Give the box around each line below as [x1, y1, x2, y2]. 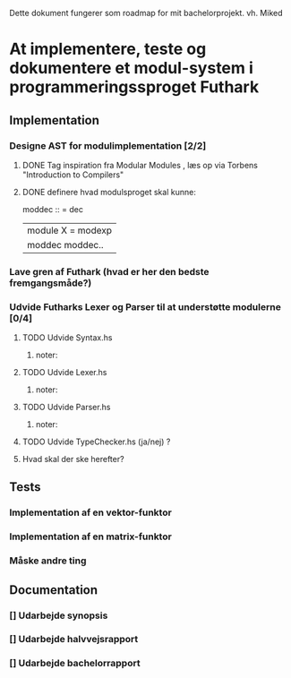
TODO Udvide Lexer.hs [21, 367, 107, 378]
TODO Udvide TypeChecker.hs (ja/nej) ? [21, 436, 171, 447]
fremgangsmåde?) [9, 277, 92, 289]
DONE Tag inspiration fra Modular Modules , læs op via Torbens [21, 159, 258, 170]
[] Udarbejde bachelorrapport [9, 657, 141, 670]
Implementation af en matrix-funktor [9, 530, 172, 543]
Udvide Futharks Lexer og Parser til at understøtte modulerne [9, 300, 282, 313]
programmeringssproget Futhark [9, 77, 260, 98]
